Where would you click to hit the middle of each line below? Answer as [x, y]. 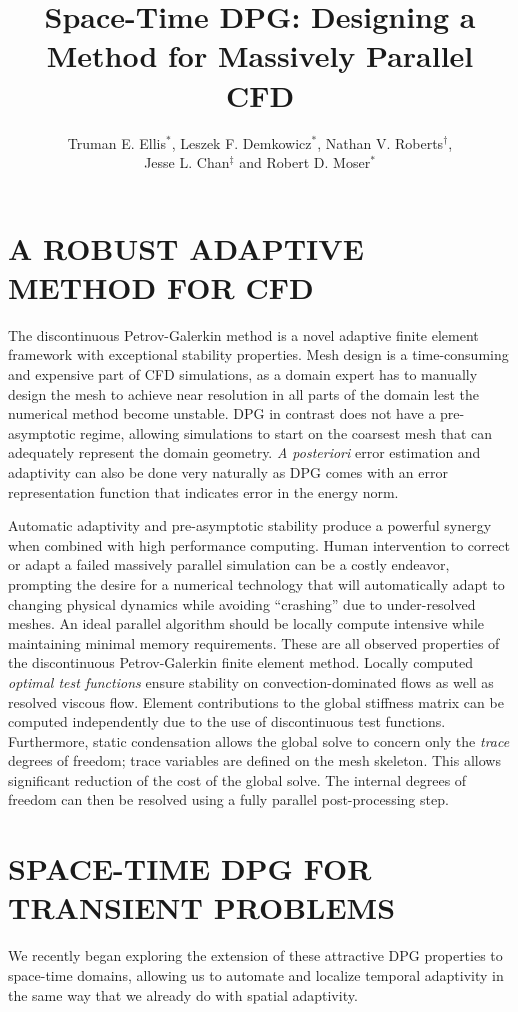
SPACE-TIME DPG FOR [190, 868]
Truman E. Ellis [116, 142]
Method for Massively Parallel [260, 55]
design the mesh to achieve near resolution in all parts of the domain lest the [244, 393]
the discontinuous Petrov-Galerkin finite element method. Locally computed [241, 662]
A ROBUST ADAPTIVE [186, 247]
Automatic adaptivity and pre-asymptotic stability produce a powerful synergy [250, 525]
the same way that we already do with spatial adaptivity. [183, 994]
